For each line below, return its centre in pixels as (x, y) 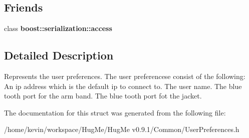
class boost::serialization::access (58, 28)
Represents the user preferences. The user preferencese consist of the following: (125, 76)
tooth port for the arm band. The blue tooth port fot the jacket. (103, 96)
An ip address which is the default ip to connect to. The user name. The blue (123, 86)
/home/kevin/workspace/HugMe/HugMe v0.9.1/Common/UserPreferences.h (122, 129)
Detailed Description (59, 55)
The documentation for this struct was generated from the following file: (115, 112)
